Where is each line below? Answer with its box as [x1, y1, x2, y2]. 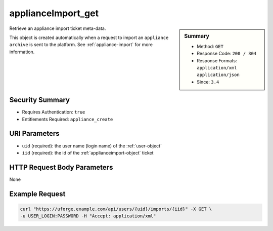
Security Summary [9, 96, 70, 104]
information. [9, 49, 35, 55]
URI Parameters [9, 129, 60, 138]
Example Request [9, 189, 66, 198]
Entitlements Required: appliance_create [22, 116, 113, 122]
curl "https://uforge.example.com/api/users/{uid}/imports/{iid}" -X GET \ [20, 206, 212, 212]
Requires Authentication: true [22, 109, 85, 115]
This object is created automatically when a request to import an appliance [9, 34, 169, 41]
